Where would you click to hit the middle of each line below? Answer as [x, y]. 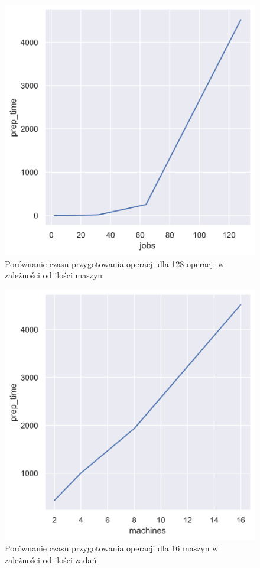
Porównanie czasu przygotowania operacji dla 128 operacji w [115, 263]
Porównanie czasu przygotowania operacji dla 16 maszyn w [112, 548]
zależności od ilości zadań [51, 559]
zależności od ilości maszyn [54, 275]
